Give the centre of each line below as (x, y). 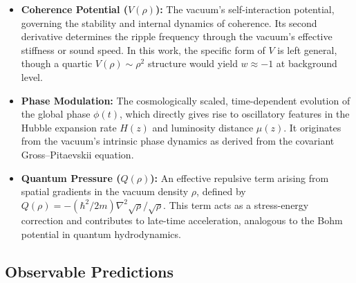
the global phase (56, 114)
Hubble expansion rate (69, 127)
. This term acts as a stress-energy (236, 204)
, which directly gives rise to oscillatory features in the (235, 114)
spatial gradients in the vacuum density (105, 191)
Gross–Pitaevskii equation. (77, 154)
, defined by (221, 191)
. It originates (312, 127)
